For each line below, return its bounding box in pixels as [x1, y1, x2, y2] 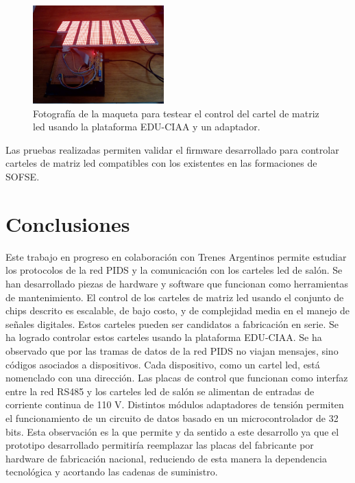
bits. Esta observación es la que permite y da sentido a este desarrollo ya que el [5, 424, 339, 438]
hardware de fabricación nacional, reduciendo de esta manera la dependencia [5, 451, 327, 465]
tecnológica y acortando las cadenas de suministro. [5, 464, 218, 479]
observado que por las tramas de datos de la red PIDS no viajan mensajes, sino [5, 343, 339, 357]
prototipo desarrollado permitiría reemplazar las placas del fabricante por [5, 438, 314, 452]
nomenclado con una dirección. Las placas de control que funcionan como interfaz [5, 370, 348, 385]
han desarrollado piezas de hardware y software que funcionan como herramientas [5, 276, 348, 290]
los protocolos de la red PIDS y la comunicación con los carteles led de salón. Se [5, 263, 343, 277]
